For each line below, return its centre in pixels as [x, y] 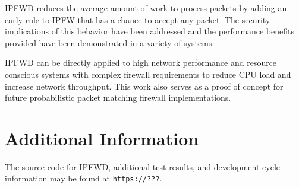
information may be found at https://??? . [84, 178]
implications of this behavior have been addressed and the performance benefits [150, 31]
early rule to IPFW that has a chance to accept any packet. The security [138, 19]
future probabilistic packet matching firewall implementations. [118, 98]
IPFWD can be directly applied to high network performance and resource [141, 63]
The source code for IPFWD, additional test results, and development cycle [142, 166]
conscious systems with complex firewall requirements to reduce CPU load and [148, 74]
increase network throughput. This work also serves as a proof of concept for [144, 86]
